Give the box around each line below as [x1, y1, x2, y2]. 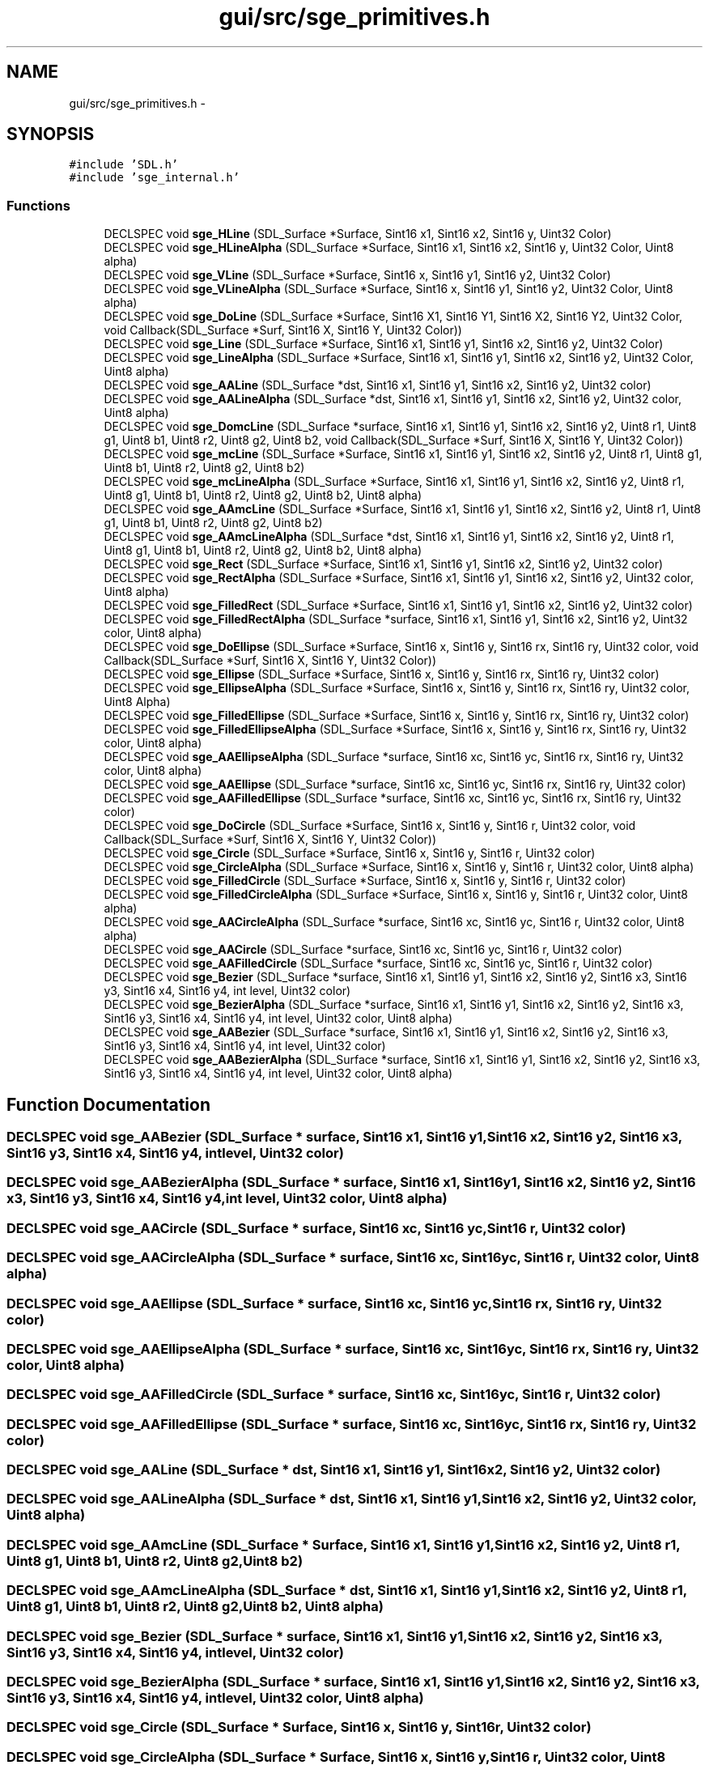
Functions [6, 197, 70, 214]
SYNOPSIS [6, 124, 95, 145]
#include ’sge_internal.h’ [69, 171, 240, 185]
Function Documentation [6, 1094, 210, 1115]
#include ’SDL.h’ [69, 158, 179, 172]
